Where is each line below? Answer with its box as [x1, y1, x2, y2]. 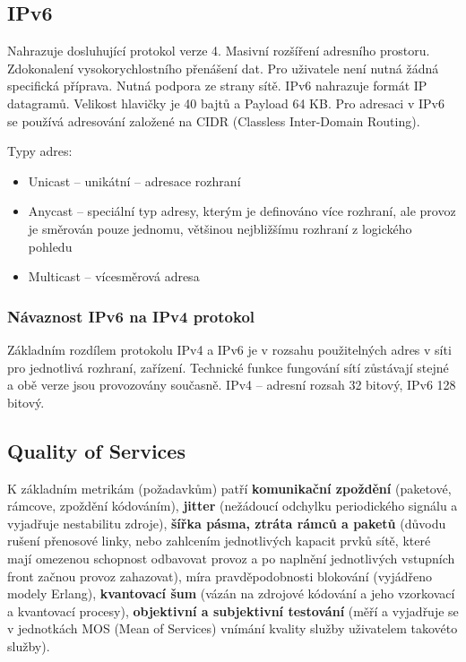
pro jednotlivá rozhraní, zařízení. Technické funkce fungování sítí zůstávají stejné [7, 357, 449, 376]
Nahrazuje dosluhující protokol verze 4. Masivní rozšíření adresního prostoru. [7, 41, 430, 60]
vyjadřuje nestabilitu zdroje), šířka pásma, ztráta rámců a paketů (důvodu [7, 513, 446, 532]
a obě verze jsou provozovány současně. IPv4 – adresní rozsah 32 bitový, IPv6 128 [7, 375, 456, 394]
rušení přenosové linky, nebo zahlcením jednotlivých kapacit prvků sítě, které [7, 531, 431, 550]
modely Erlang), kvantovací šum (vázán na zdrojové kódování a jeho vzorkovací [7, 584, 455, 603]
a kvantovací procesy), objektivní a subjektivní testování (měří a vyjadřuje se [7, 601, 459, 620]
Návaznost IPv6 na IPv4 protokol [7, 305, 255, 327]
